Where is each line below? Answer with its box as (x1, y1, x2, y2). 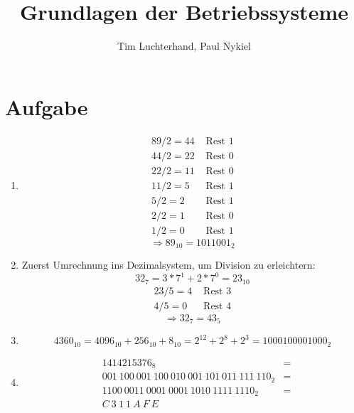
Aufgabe (5, 92, 88, 121)
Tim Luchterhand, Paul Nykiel (117, 38, 251, 53)
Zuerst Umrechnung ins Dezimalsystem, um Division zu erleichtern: (21, 257, 316, 272)
